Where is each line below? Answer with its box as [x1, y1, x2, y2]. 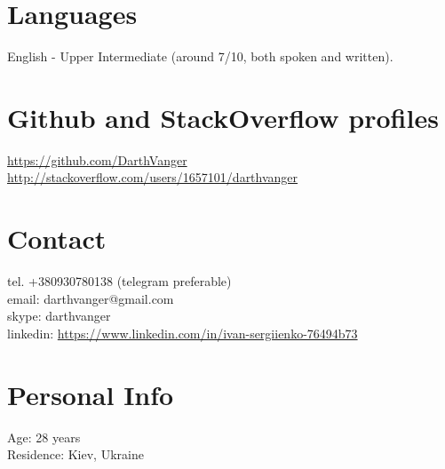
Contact [7, 220, 107, 257]
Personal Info [7, 376, 174, 412]
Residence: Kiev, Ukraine [7, 445, 144, 464]
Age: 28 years [7, 427, 81, 446]
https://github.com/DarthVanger [7, 150, 187, 169]
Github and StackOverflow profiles [7, 99, 439, 135]
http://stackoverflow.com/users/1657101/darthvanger [7, 168, 298, 187]
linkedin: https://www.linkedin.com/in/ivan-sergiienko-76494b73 [7, 323, 358, 342]
